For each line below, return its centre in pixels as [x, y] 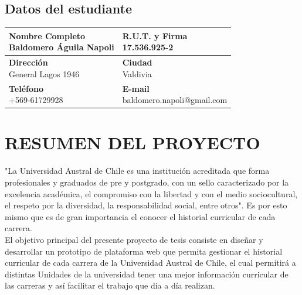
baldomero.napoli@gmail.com [175, 100]
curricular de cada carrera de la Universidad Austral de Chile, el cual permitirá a [150, 263]
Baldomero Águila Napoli [62, 47]
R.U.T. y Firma [155, 35]
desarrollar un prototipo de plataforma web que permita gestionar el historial [144, 251]
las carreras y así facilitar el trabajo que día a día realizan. [110, 285]
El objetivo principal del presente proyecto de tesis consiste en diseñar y [134, 239]
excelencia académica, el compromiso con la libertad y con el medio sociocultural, [151, 193]
